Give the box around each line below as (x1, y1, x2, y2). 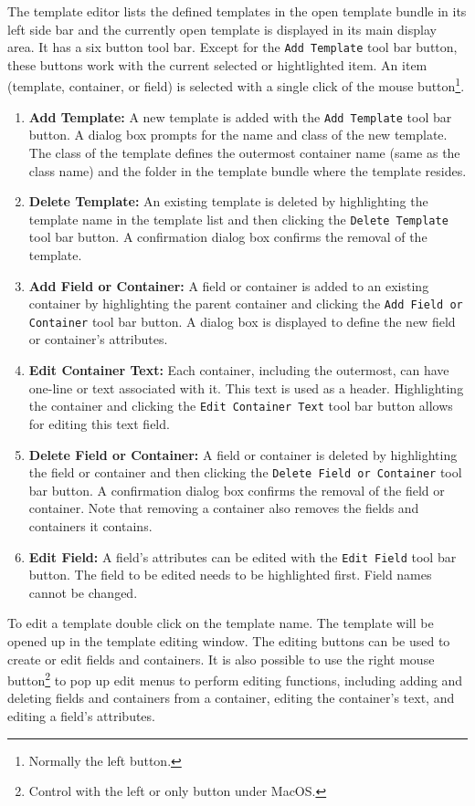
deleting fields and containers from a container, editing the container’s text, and (7, 688, 455, 707)
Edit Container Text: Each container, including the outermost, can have (28, 361, 449, 380)
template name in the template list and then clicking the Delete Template (28, 209, 449, 228)
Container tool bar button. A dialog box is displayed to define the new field (28, 311, 456, 330)
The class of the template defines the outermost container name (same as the (28, 142, 460, 162)
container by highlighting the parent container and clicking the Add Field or (28, 294, 463, 313)
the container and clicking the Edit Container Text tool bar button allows (28, 396, 453, 415)
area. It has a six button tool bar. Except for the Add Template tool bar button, (7, 37, 458, 57)
